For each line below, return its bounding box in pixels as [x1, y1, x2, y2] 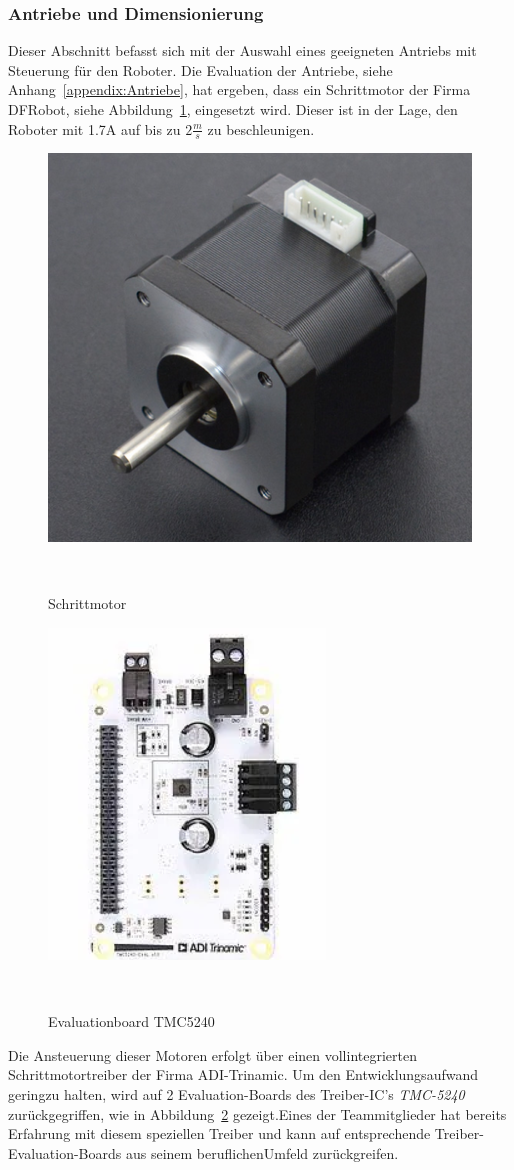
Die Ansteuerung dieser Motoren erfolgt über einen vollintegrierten [8, 1044, 417, 1065]
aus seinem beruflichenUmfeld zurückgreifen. [125, 1142, 399, 1163]
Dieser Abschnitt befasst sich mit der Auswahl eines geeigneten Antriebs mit [8, 40, 477, 61]
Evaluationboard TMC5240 [48, 1011, 215, 1032]
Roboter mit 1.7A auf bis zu [8, 118, 181, 139]
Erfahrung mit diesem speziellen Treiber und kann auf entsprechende [8, 1123, 431, 1144]
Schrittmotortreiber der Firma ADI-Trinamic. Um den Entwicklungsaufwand [8, 1064, 478, 1085]
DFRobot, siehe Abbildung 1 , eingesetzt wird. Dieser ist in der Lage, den [8, 99, 458, 119]
